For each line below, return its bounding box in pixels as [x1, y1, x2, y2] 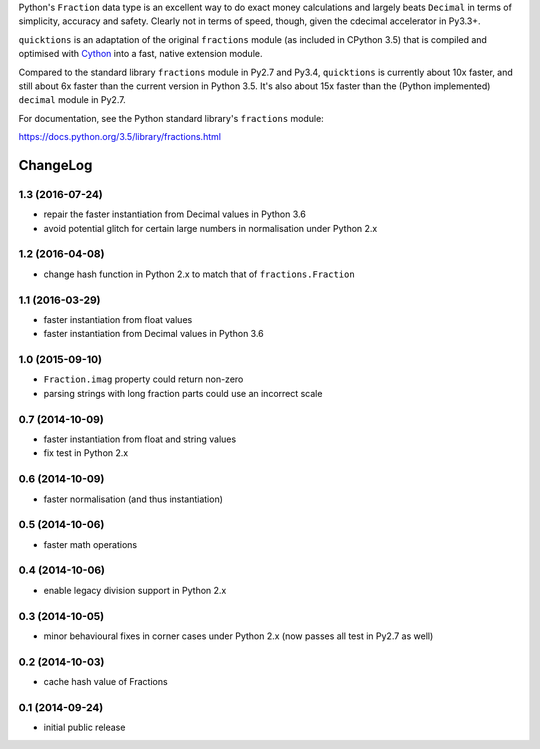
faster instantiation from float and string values [43, 433, 237, 445]
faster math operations [43, 538, 138, 550]
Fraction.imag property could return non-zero [43, 373, 244, 385]
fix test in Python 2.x [43, 447, 129, 459]
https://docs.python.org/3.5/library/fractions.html [18, 131, 222, 143]
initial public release [43, 721, 126, 734]
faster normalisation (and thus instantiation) [43, 493, 224, 505]
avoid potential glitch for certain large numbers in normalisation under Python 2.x [43, 222, 378, 234]
